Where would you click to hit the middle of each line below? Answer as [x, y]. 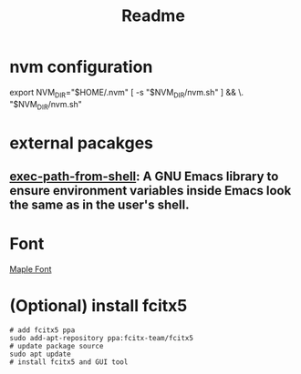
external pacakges [81, 143]
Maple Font [31, 269]
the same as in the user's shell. [99, 205]
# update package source [57, 346]
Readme [153, 16]
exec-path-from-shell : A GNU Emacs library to [144, 177]
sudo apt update [40, 354]
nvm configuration [81, 67]
